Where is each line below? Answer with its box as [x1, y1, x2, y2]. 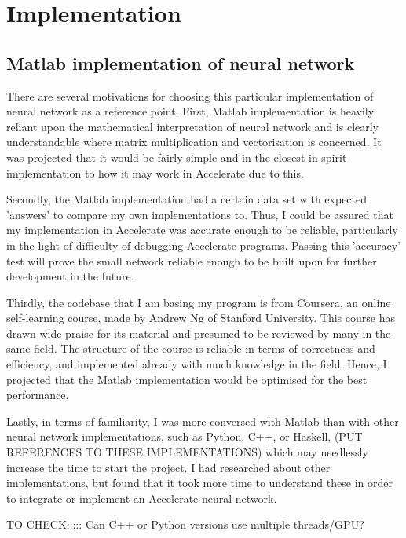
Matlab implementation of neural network [6, 50, 355, 75]
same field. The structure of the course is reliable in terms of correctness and [6, 340, 375, 357]
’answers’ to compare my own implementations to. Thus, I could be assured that [6, 206, 393, 222]
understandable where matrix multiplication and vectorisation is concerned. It [6, 134, 382, 150]
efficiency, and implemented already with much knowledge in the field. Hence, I [6, 356, 387, 372]
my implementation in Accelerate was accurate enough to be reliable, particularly [6, 221, 398, 238]
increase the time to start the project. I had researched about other [6, 459, 331, 475]
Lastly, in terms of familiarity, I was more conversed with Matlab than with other [6, 412, 399, 429]
